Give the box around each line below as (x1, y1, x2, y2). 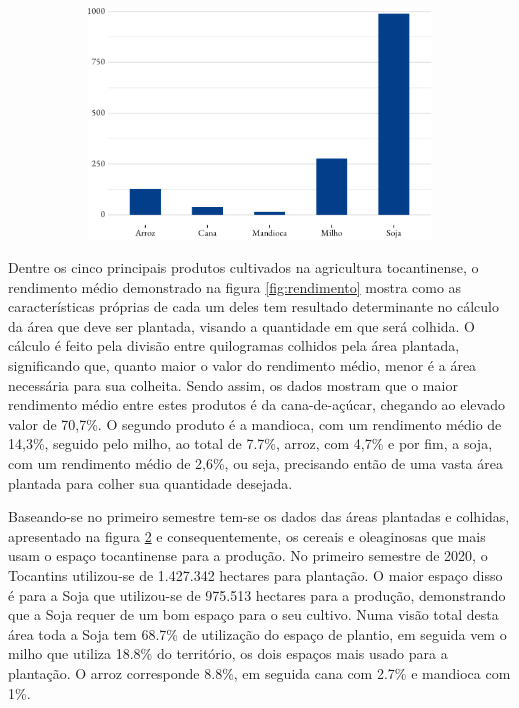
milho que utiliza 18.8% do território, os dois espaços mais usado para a (8, 643, 448, 664)
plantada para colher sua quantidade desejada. (8, 472, 293, 493)
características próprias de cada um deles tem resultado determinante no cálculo (8, 296, 499, 317)
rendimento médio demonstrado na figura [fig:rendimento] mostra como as (8, 276, 462, 297)
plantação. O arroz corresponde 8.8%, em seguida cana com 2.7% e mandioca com (8, 662, 511, 683)
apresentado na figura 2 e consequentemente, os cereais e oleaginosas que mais (8, 525, 486, 546)
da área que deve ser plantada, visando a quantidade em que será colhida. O (8, 315, 476, 336)
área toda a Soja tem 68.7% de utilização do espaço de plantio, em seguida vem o (8, 623, 507, 644)
